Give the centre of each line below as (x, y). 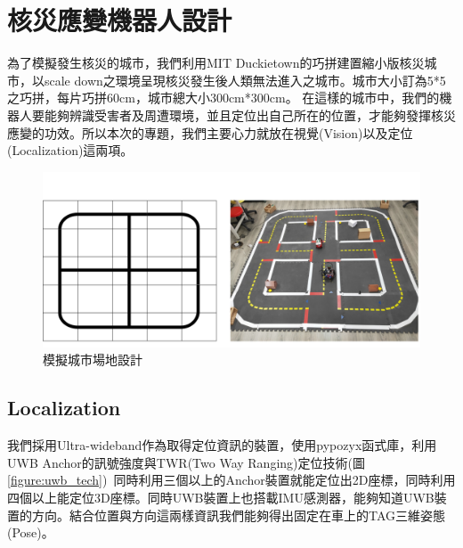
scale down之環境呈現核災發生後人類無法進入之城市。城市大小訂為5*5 (245, 80)
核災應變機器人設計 (120, 20)
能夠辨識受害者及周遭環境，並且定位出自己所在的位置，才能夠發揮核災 (250, 115)
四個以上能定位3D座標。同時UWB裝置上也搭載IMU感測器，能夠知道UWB (221, 497)
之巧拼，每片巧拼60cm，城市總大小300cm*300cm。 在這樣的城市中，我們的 (223, 98)
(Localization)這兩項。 (70, 150)
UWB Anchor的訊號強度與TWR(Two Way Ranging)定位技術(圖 (186, 462)
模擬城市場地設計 (93, 360)
